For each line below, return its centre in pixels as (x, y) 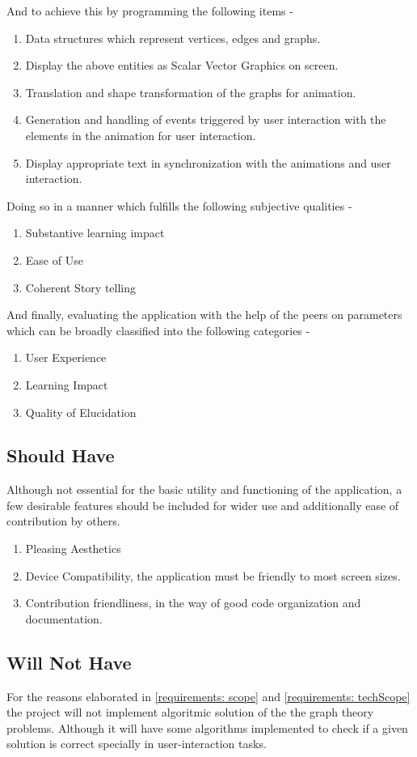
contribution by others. (63, 521)
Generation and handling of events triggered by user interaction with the (206, 119)
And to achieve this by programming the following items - (150, 11)
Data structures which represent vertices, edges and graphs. (173, 38)
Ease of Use (54, 259)
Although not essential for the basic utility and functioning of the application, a (204, 489)
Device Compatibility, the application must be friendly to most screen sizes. (213, 575)
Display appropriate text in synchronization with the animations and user (208, 162)
